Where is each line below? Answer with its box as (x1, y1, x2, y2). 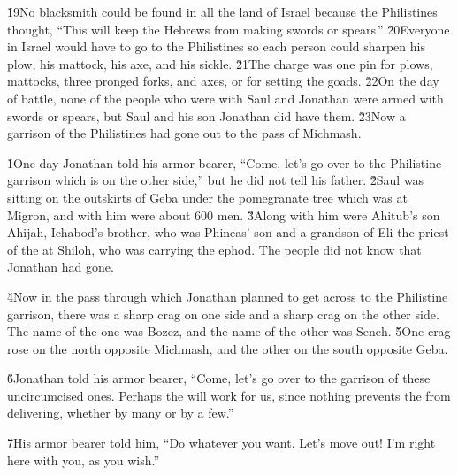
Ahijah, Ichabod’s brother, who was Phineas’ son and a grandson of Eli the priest (7, 223, 449, 241)
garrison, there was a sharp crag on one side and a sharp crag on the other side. (7, 304, 439, 323)
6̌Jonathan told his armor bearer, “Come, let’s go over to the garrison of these (7, 369, 431, 387)
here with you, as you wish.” (7, 450, 160, 469)
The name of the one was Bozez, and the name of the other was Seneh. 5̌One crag (7, 322, 451, 341)
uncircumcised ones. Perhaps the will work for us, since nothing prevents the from (7, 386, 451, 404)
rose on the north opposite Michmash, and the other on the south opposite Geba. (7, 339, 448, 357)
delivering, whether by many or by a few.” (7, 403, 234, 422)
